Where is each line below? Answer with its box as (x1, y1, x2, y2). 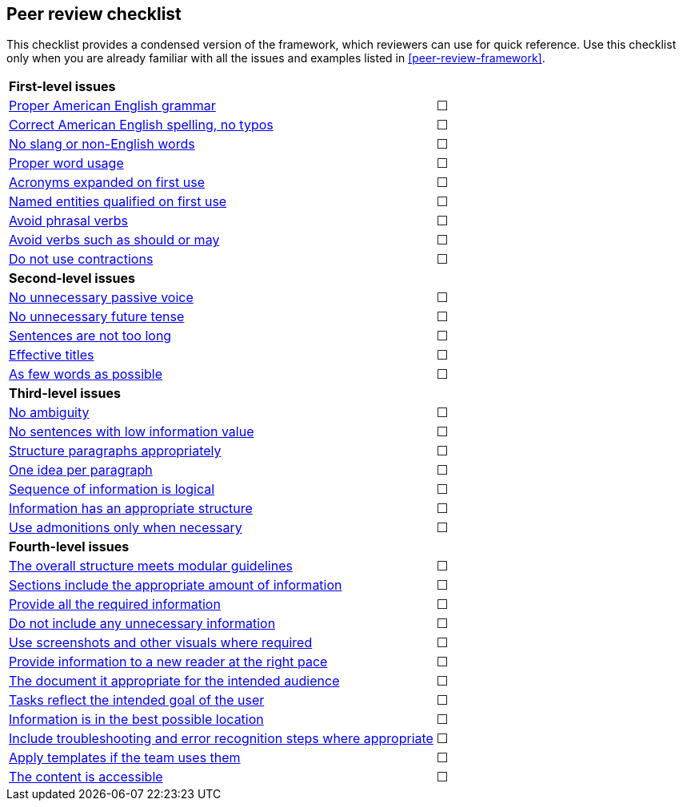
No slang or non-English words (9, 136, 195, 153)
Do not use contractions (9, 251, 154, 268)
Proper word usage (9, 155, 124, 172)
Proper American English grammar (9, 97, 216, 114)
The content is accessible (9, 769, 163, 785)
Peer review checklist (6, 4, 182, 24)
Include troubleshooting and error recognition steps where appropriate (9, 730, 433, 747)
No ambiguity (9, 404, 90, 421)
